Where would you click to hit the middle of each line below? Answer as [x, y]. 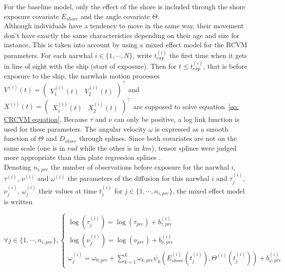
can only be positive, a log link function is [177, 119]
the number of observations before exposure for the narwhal [140, 167]
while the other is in [110, 147]
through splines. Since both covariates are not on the [158, 138]
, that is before [225, 66]
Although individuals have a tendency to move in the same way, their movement [124, 26]
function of [20, 138]
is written [18, 201]
